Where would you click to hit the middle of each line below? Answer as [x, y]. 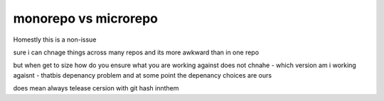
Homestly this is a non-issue [55, 40]
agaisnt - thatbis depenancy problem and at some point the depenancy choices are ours [143, 75]
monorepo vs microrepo [86, 18]
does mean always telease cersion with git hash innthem [96, 88]
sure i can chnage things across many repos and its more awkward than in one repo [136, 52]
